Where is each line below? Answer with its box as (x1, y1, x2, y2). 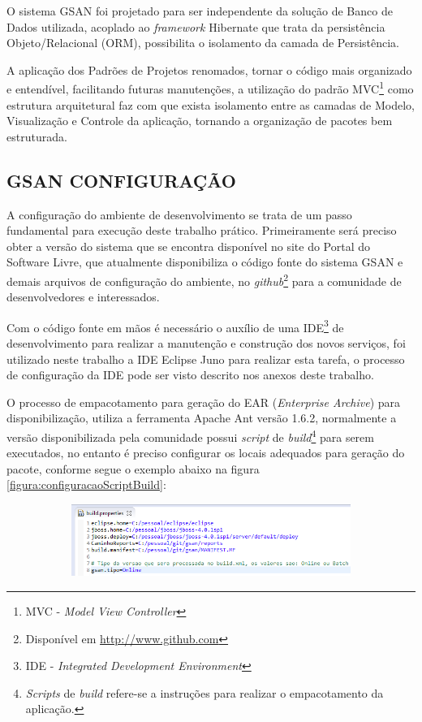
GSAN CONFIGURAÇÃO (6, 167, 236, 192)
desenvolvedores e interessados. (6, 288, 160, 305)
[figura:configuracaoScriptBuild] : (6, 476, 166, 493)
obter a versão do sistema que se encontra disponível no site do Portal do (6, 237, 370, 254)
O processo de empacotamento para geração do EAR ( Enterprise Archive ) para (6, 393, 401, 410)
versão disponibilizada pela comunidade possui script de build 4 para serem (6, 426, 374, 445)
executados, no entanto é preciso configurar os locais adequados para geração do (6, 444, 405, 461)
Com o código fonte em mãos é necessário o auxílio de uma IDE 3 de (6, 316, 344, 335)
